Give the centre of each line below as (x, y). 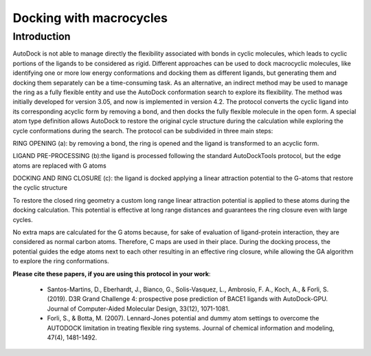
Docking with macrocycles (90, 18)
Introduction (42, 36)
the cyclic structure (40, 188)
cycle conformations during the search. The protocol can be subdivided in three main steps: (143, 131)
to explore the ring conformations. (61, 261)
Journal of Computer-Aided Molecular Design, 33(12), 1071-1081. (138, 309)
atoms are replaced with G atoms (59, 166)
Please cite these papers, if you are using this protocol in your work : (112, 274)
